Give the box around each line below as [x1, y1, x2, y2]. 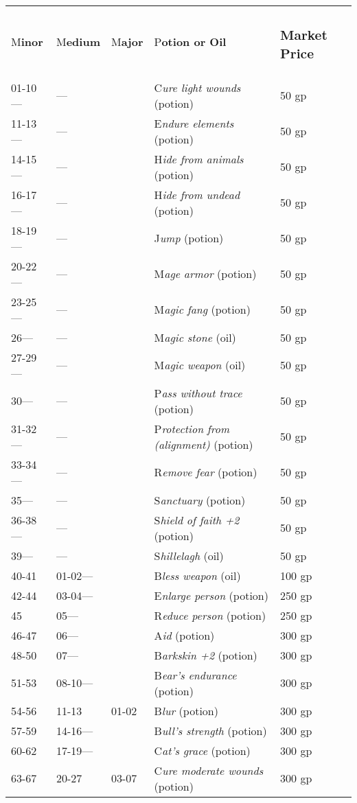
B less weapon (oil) [154, 567, 241, 583]
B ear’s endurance [154, 666, 237, 683]
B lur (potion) [154, 702, 218, 719]
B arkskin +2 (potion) [154, 647, 257, 663]
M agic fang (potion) [154, 301, 251, 318]
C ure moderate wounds [154, 762, 264, 778]
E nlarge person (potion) [154, 587, 268, 603]
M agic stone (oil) [154, 329, 236, 345]
